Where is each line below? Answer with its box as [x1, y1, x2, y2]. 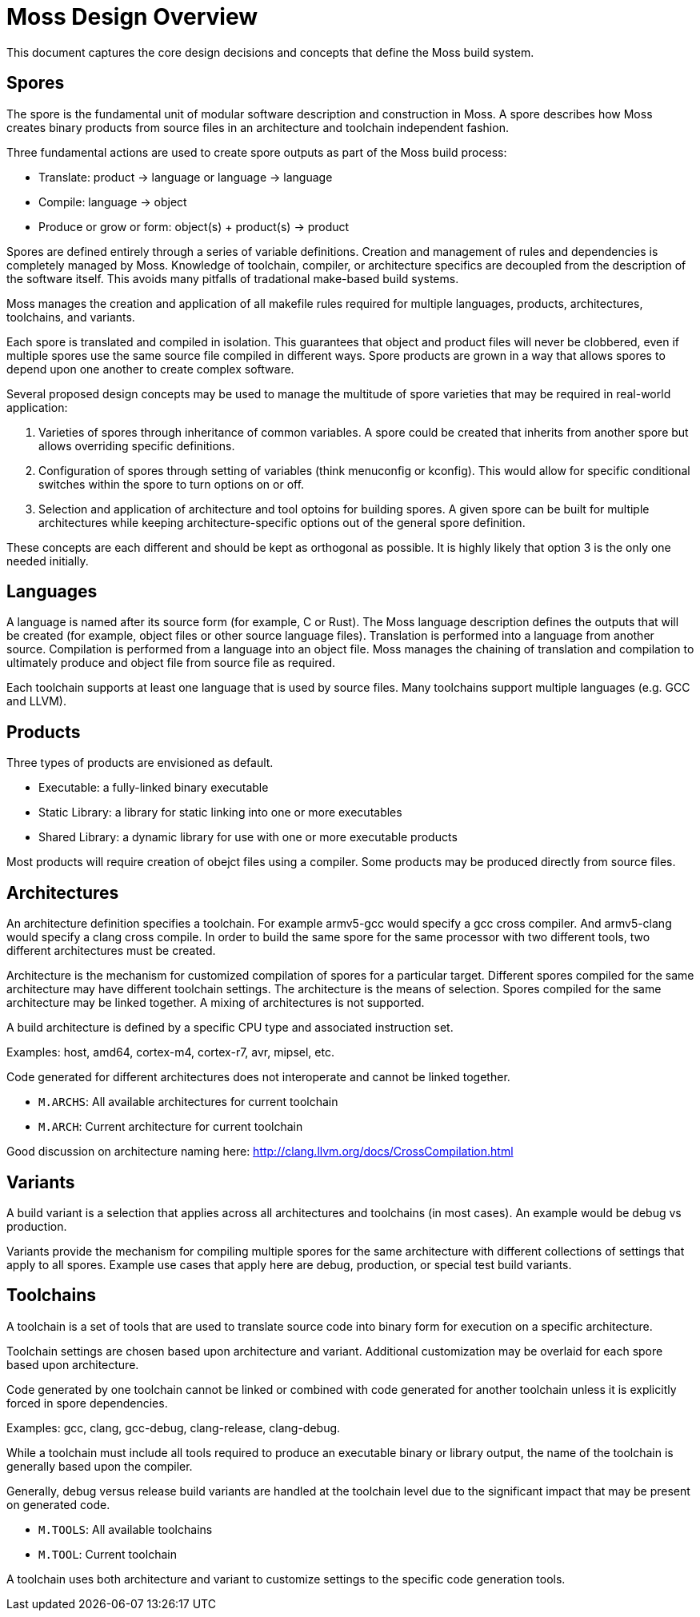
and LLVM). [6, 694, 66, 709]
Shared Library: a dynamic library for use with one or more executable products [38, 830, 458, 844]
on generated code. [6, 1497, 110, 1511]
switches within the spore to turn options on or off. [38, 477, 305, 491]
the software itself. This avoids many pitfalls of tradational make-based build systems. [6, 271, 459, 285]
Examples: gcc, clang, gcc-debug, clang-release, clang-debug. [6, 1420, 341, 1435]
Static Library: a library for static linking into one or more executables [38, 805, 402, 820]
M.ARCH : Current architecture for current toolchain [38, 1120, 303, 1134]
